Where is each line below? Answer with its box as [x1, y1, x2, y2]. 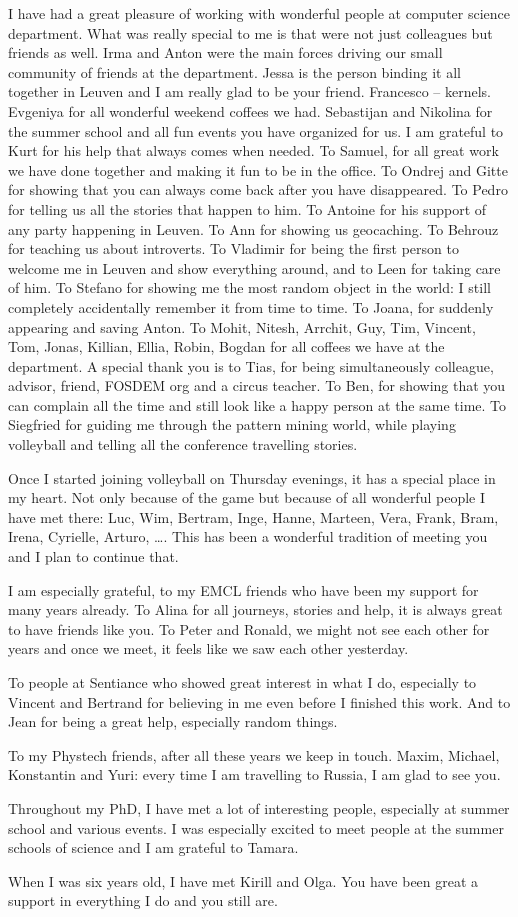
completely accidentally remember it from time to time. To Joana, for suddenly [8, 296, 494, 317]
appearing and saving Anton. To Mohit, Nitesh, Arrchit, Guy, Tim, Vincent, [8, 316, 476, 337]
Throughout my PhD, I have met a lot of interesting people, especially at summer [8, 797, 510, 818]
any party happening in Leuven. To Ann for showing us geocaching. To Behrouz [8, 218, 499, 239]
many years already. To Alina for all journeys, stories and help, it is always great [8, 599, 503, 620]
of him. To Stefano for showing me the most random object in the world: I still [8, 277, 491, 298]
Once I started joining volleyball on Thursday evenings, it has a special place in [8, 467, 496, 488]
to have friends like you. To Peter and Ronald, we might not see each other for [8, 618, 490, 639]
